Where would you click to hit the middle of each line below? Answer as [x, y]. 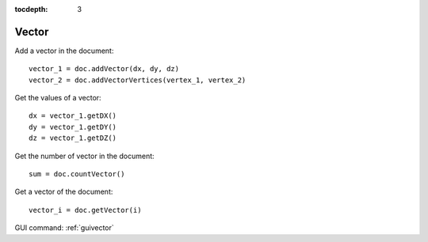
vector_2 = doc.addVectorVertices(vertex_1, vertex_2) [138, 80]
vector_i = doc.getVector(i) [85, 210]
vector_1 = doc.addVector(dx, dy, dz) [104, 69]
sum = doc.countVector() [77, 174]
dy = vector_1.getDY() [73, 127]
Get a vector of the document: [64, 192]
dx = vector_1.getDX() [73, 116]
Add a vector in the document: [64, 51]
